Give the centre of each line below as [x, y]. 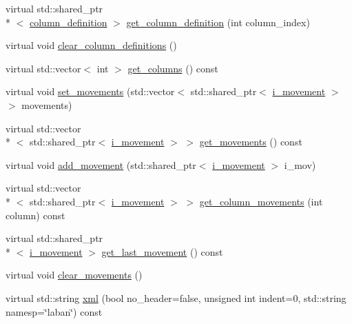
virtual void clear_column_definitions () [91, 45]
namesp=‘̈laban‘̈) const [54, 311]
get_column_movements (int [261, 201]
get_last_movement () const [162, 251]
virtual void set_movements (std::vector [90, 91]
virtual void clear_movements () [74, 275]
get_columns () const [173, 68]
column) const [35, 215]
